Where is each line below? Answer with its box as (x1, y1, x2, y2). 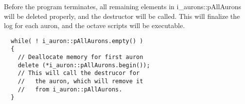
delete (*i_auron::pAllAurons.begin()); (17, 61, 150, 69)
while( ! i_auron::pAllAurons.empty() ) (11, 37, 143, 45)
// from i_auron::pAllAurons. (17, 86, 122, 93)
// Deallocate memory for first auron (17, 54, 143, 61)
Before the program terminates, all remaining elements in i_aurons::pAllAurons (4, 1, 242, 11)
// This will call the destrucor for (17, 70, 140, 77)
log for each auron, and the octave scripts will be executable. (4, 20, 185, 30)
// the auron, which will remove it (17, 78, 143, 85)
